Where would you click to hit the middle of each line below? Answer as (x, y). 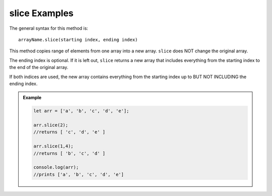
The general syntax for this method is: (49, 28)
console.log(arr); (56, 167)
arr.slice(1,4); (54, 146)
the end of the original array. (39, 68)
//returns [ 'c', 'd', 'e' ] (70, 132)
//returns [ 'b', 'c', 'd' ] (70, 153)
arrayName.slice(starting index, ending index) (78, 40)
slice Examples (42, 13)
